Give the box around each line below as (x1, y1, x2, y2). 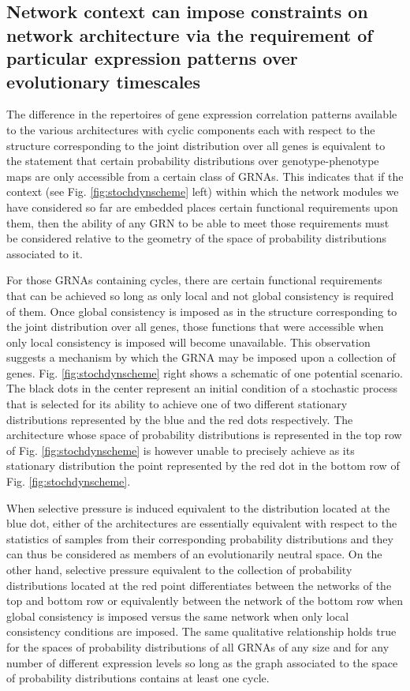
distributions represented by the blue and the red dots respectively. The (6, 411, 353, 427)
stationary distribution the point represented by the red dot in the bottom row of (6, 457, 400, 474)
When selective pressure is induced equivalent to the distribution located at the (6, 499, 390, 516)
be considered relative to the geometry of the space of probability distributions (6, 230, 386, 246)
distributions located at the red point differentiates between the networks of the (6, 576, 392, 593)
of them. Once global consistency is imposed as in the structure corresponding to (6, 302, 397, 319)
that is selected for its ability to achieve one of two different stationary (6, 396, 348, 412)
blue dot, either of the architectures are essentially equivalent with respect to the (6, 515, 397, 531)
